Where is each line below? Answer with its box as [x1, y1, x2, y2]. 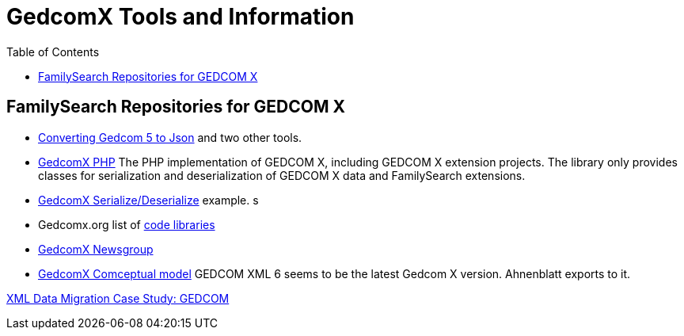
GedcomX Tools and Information [6, 3, 355, 30]
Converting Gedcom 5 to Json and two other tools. [38, 130, 302, 144]
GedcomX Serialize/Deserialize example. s [38, 193, 259, 207]
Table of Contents [6, 44, 100, 59]
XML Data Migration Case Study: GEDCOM [6, 291, 230, 305]
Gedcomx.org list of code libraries [38, 217, 215, 231]
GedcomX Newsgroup [38, 242, 154, 256]
